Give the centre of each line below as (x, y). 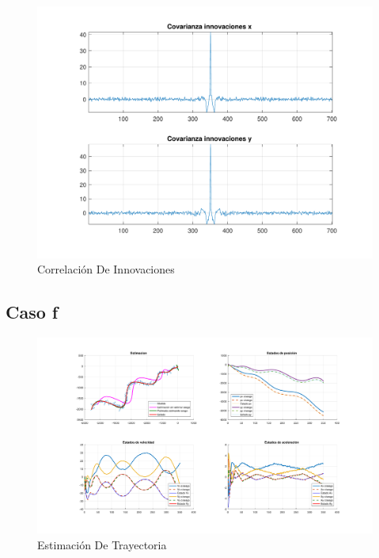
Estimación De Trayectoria (102, 544)
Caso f (32, 312)
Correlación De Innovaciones (106, 269)
